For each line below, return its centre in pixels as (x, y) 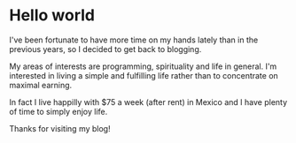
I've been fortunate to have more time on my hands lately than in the (134, 40)
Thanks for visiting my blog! (60, 128)
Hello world (52, 15)
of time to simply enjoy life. (58, 111)
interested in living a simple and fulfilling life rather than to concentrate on (144, 75)
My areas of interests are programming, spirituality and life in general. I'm (143, 66)
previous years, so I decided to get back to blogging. (105, 49)
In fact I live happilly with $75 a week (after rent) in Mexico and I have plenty (148, 102)
